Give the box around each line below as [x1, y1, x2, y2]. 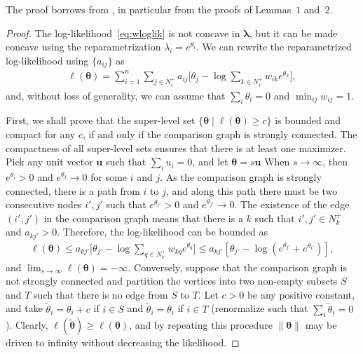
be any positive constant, [247, 287, 355, 301]
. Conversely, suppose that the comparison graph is [128, 259, 347, 274]
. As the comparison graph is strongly [160, 169, 322, 184]
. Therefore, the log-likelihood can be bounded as [57, 224, 268, 239]
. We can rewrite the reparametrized [196, 39, 352, 54]
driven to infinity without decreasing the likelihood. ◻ [6, 335, 240, 350]
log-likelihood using [6, 53, 89, 67]
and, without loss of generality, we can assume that [6, 88, 226, 102]
